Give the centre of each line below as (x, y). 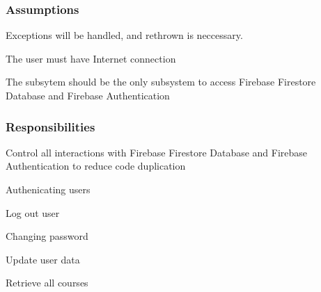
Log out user (33, 212)
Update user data (43, 259)
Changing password (47, 236)
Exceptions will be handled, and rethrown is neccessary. (124, 35)
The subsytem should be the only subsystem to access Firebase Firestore (161, 82)
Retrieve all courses (47, 283)
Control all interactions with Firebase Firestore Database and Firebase (157, 152)
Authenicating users (48, 189)
